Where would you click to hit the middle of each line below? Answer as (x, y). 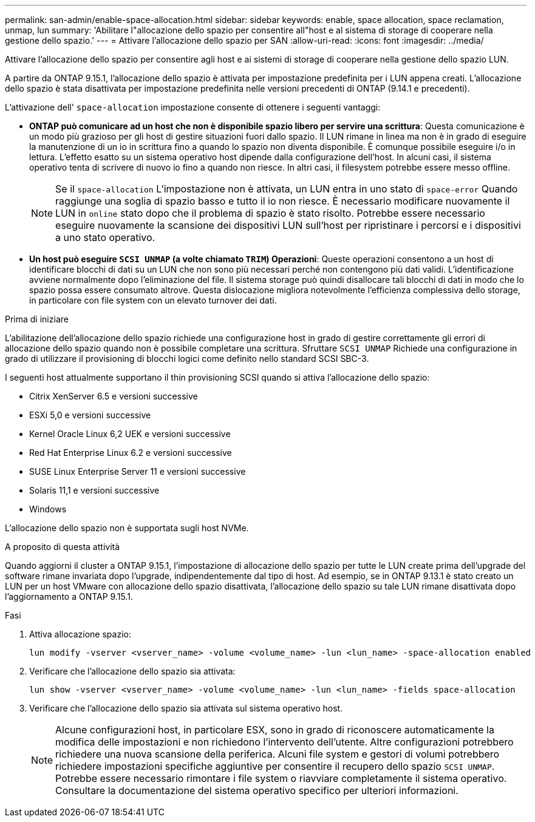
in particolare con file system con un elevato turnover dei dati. (153, 300)
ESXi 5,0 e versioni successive (90, 415)
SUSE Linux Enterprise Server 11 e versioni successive (138, 471)
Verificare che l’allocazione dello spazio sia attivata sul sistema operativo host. (186, 708)
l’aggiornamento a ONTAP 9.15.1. (69, 596)
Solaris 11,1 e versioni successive (94, 490)
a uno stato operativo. (105, 237)
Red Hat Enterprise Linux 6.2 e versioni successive (131, 453)
